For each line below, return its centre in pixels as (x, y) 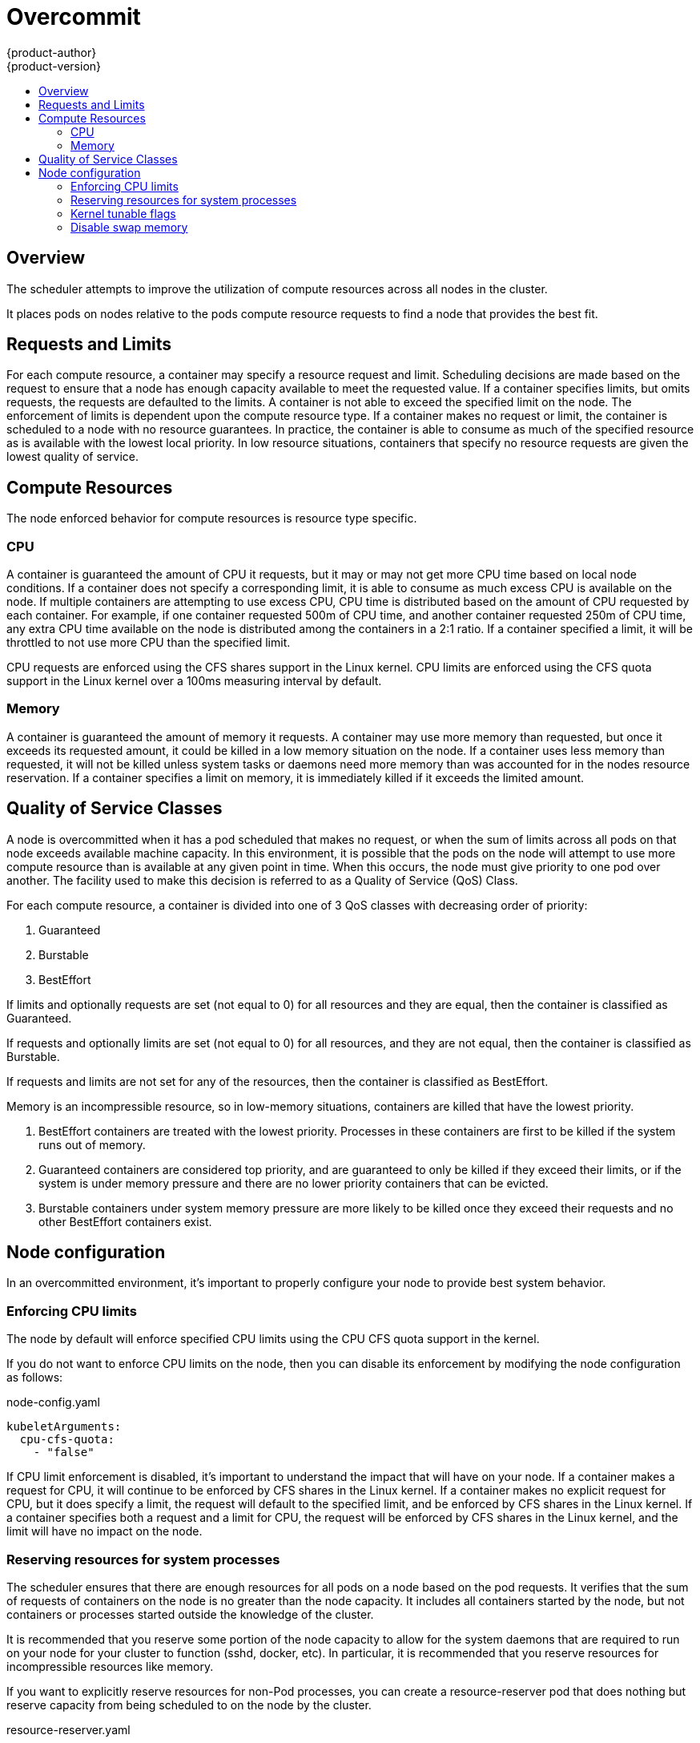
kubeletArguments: (64, 1427)
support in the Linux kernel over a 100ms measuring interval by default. (194, 681)
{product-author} (52, 52)
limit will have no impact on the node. (105, 1531)
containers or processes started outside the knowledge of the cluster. (190, 1614)
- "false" (64, 1452)
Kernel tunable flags (123, 213)
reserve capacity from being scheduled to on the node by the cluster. (189, 1705)
